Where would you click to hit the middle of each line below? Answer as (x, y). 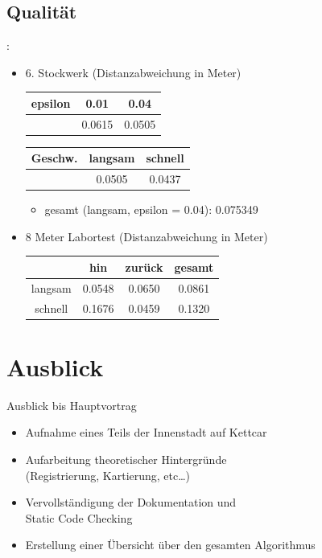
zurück (144, 267)
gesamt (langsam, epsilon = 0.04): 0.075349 (151, 209)
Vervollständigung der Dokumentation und (131, 502)
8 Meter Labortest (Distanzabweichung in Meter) (147, 236)
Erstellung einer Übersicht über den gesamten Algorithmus (170, 545)
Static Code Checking (79, 517)
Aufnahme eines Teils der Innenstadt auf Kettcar (146, 432)
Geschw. (54, 158)
